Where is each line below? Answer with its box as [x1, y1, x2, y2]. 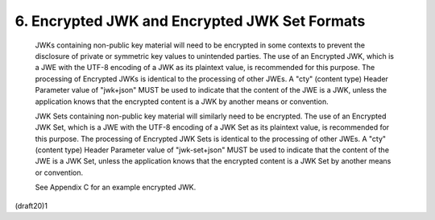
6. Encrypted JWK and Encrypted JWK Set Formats [14, 12, 366, 30]
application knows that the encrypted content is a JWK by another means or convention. [35, 97, 329, 106]
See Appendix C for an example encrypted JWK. [35, 182, 197, 193]
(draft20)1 [14, 201, 48, 210]
